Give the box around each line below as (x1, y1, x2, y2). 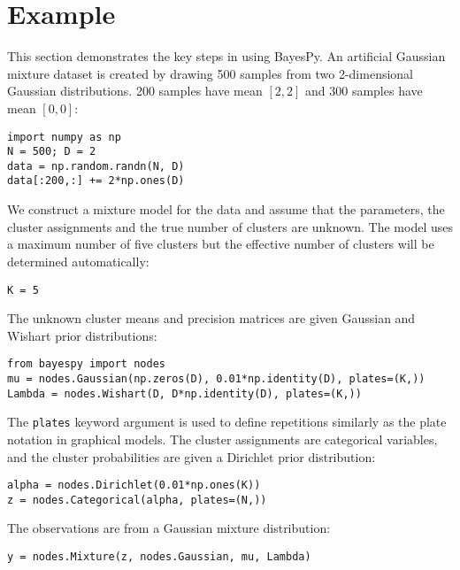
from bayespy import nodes (7, 358, 165, 371)
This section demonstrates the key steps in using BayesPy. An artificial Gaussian (7, 47, 446, 65)
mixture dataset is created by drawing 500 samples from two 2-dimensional (7, 64, 414, 82)
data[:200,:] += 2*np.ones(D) (7, 174, 185, 188)
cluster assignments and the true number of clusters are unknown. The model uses (7, 217, 453, 235)
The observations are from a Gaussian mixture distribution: (7, 519, 331, 537)
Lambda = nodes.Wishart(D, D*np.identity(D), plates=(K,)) (7, 387, 362, 400)
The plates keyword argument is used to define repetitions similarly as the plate (7, 412, 447, 431)
